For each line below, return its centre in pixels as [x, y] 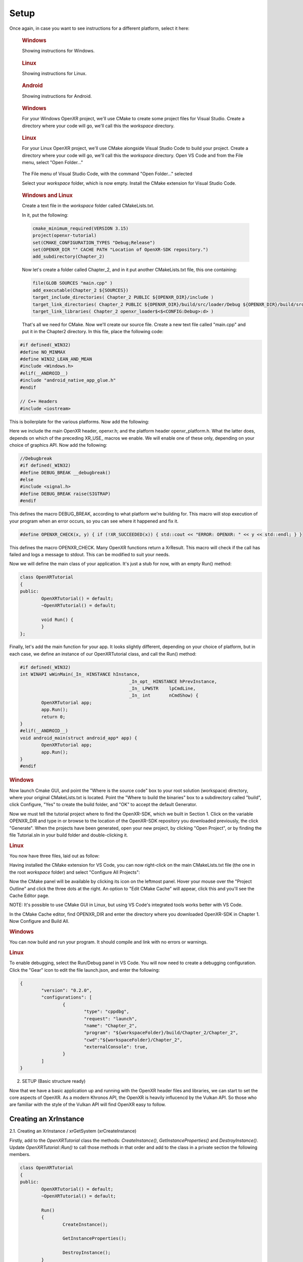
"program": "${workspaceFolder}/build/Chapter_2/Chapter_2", [161, 1033]
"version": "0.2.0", [67, 990]
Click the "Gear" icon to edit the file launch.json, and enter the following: [85, 970]
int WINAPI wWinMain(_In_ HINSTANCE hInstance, [80, 674]
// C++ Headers [39, 402]
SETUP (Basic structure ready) [54, 1081]
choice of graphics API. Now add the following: [58, 445]
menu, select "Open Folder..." [53, 162]
